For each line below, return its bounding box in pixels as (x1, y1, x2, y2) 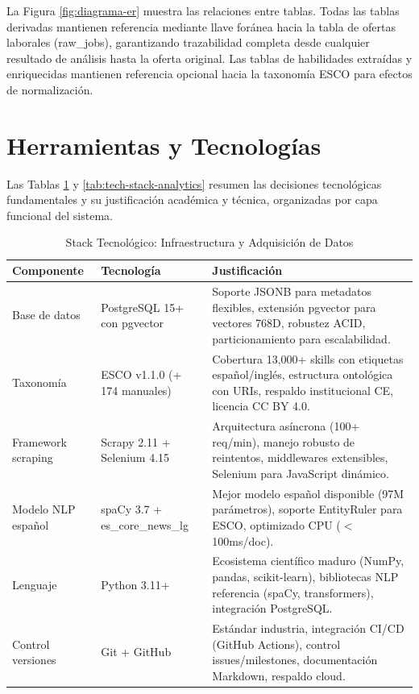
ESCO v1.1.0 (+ (101, 366, 182, 383)
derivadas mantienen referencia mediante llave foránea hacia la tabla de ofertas (6, 18, 396, 35)
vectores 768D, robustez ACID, (212, 314, 366, 331)
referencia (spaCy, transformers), (212, 584, 374, 600)
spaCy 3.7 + (101, 501, 163, 517)
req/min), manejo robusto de (212, 433, 355, 450)
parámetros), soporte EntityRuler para (212, 501, 403, 517)
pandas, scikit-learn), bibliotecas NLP (212, 568, 399, 584)
